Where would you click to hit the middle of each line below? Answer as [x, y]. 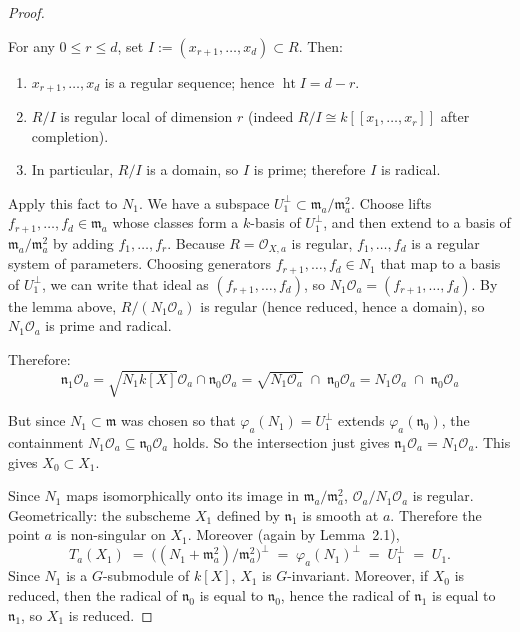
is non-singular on [111, 534]
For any [31, 45]
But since [37, 420]
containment [46, 441]
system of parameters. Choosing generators [140, 263]
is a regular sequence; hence [189, 81]
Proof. [26, 12]
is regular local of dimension [146, 116]
